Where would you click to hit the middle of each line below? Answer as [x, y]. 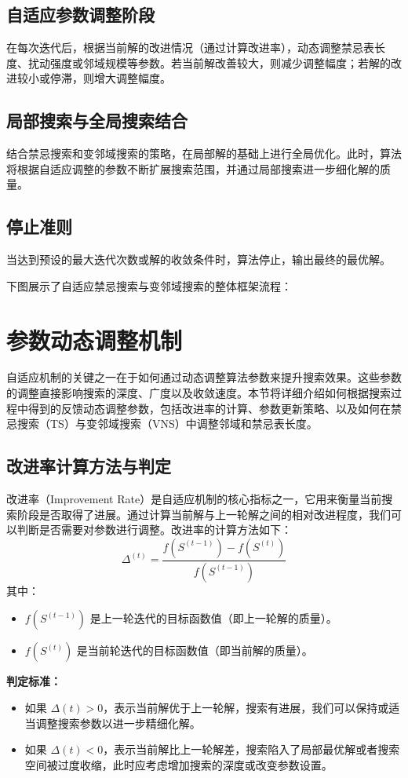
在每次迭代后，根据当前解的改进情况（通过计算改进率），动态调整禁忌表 [190, 47]
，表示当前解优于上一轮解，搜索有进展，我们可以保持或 [246, 707]
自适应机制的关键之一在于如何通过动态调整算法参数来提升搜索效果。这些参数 [204, 377]
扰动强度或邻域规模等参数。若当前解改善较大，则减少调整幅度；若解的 [209, 62]
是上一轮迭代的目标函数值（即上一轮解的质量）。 [213, 618]
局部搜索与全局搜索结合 [97, 121]
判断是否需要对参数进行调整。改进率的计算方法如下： [154, 530]
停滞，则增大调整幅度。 [110, 78]
